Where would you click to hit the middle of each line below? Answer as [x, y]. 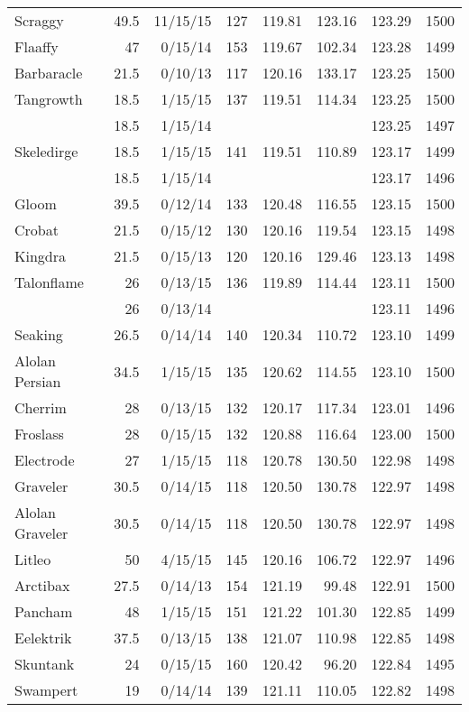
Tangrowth [49, 99]
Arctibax [42, 585]
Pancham [44, 611]
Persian [38, 381]
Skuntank [45, 664]
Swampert [46, 690]
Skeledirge [46, 151]
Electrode [45, 460]
